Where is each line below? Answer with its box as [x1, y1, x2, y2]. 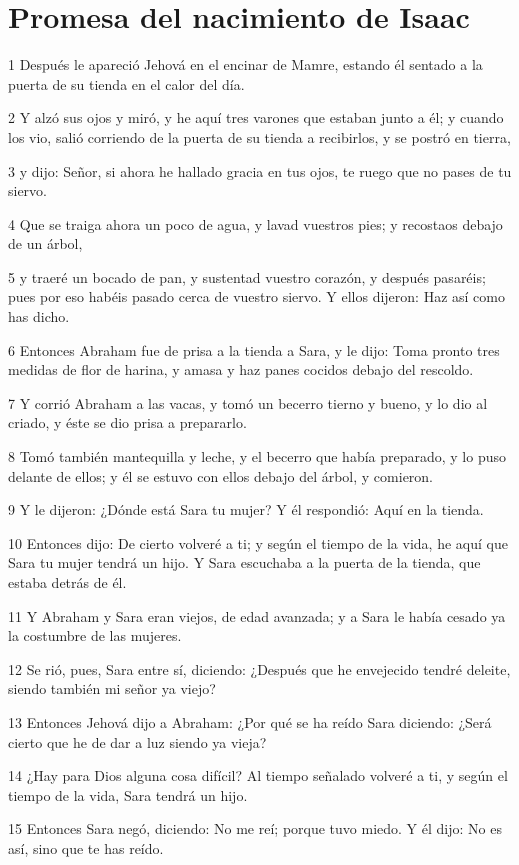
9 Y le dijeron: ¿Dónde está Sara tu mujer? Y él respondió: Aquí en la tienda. [8, 499, 484, 520]
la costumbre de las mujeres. [8, 625, 182, 646]
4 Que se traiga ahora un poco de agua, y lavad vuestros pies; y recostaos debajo [8, 213, 503, 234]
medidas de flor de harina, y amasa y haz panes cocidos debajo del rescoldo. [8, 359, 474, 380]
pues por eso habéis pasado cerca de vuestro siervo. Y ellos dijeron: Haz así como [8, 286, 505, 307]
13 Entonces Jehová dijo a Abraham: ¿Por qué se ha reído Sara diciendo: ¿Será [8, 711, 492, 732]
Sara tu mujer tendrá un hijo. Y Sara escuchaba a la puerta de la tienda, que [8, 552, 481, 573]
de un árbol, [8, 233, 83, 254]
